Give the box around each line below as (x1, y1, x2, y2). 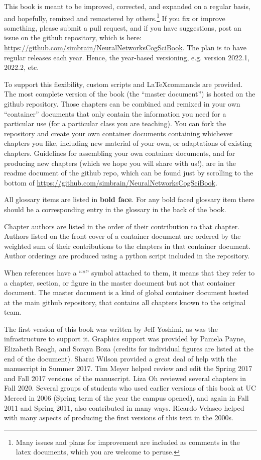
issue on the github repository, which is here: (4, 32, 142, 43)
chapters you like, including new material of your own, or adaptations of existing (4, 138, 252, 148)
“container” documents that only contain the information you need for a (4, 108, 226, 119)
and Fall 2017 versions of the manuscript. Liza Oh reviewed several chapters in (4, 373, 246, 383)
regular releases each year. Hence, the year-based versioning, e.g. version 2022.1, (4, 52, 250, 62)
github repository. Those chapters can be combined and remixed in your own (4, 99, 240, 109)
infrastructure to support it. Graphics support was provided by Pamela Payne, (4, 333, 246, 344)
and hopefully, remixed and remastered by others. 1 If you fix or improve (4, 11, 225, 23)
